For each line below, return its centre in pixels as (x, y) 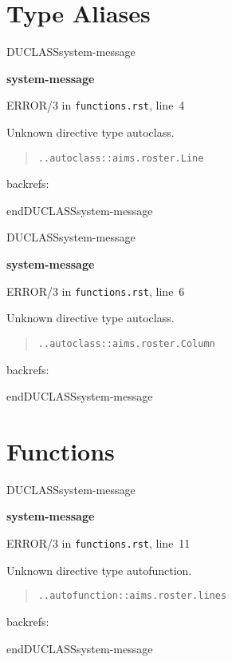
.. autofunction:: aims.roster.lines (132, 596)
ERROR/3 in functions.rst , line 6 (96, 291)
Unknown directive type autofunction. (99, 570)
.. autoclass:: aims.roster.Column (126, 343)
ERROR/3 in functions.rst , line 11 (98, 543)
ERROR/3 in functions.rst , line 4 (96, 105)
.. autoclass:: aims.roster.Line (121, 158)
